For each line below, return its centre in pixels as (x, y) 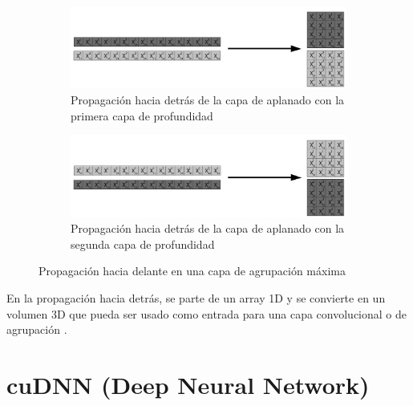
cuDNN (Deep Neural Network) (188, 385)
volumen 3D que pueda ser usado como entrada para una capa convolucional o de (207, 313)
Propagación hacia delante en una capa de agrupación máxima (192, 271)
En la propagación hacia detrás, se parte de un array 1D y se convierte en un (196, 298)
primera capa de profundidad (142, 115)
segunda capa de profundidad (143, 244)
